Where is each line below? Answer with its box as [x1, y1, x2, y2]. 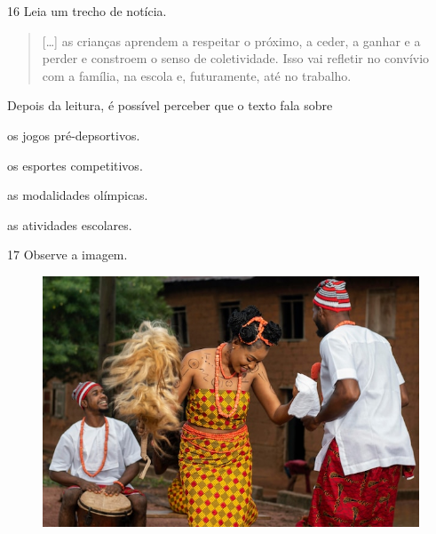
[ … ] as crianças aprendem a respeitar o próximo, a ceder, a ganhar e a [42, 31, 421, 50]
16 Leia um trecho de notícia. [7, 2, 167, 20]
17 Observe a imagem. [7, 245, 128, 264]
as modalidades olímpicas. [7, 186, 148, 204]
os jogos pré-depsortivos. [7, 125, 140, 144]
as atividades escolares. [7, 215, 132, 234]
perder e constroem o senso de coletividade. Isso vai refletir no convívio [42, 49, 430, 68]
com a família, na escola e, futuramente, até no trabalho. [42, 66, 352, 84]
